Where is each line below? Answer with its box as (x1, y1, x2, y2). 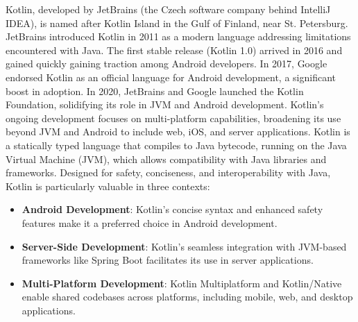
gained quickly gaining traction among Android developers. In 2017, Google (6, 56, 327, 71)
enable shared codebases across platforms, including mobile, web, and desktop (22, 289, 353, 304)
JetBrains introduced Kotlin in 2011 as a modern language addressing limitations (6, 29, 351, 44)
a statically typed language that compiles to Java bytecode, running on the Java (6, 137, 347, 152)
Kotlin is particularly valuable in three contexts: (6, 178, 210, 193)
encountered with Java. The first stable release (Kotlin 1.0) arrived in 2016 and (6, 42, 343, 57)
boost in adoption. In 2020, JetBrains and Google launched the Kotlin (6, 83, 304, 98)
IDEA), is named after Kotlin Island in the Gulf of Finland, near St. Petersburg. (6, 15, 348, 30)
